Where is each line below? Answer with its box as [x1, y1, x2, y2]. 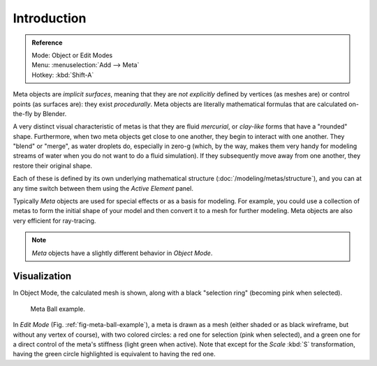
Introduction [13, 10, 87, 26]
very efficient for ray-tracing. [13, 217, 96, 225]
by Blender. [34, 109, 67, 118]
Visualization [13, 270, 72, 282]
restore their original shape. [13, 161, 93, 170]
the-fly [13, 109, 33, 118]
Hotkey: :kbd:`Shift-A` [31, 71, 94, 79]
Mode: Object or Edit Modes [31, 51, 113, 59]
